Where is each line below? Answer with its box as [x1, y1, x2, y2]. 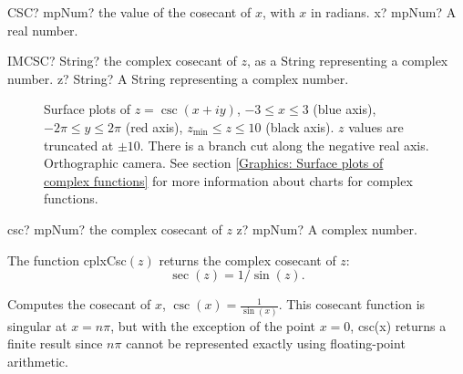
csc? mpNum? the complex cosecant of [7, 219, 222, 238]
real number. [7, 20, 78, 39]
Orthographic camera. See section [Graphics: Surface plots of [44, 153, 384, 172]
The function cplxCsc [7, 250, 127, 269]
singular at [7, 316, 67, 335]
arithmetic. [7, 351, 68, 370]
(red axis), [125, 117, 183, 136]
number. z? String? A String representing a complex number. [7, 68, 349, 88]
